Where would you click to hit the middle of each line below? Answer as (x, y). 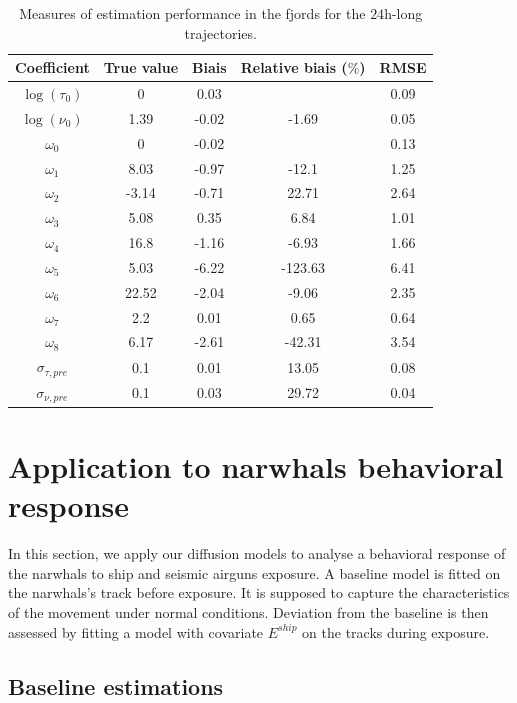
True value (141, 67)
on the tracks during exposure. (396, 631)
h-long (403, 13)
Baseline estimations (116, 685)
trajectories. (220, 32)
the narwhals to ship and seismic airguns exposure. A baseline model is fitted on (254, 572)
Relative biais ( (294, 67)
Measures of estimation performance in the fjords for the (192, 13)
